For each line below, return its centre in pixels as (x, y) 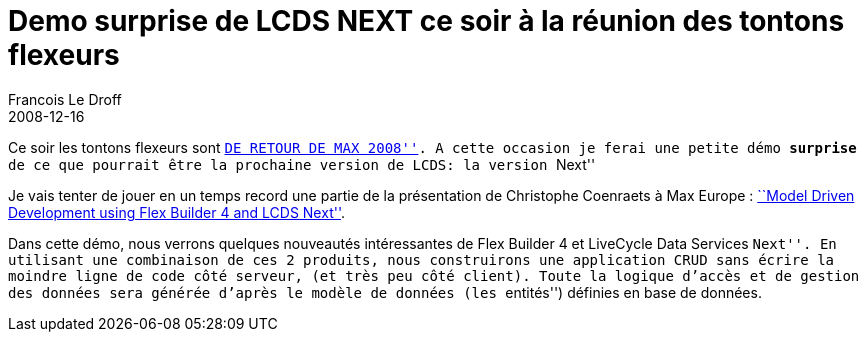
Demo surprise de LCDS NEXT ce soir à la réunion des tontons (426, 21)
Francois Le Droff (65, 99)
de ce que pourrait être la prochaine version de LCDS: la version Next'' (302, 164)
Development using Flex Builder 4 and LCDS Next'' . (176, 212)
